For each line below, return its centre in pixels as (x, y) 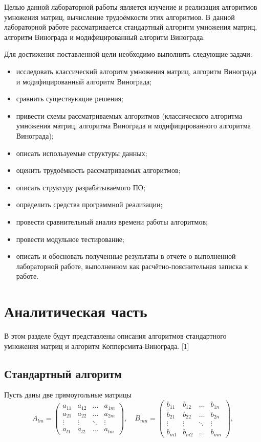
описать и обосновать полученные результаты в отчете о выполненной (126, 256)
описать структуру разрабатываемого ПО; (81, 187)
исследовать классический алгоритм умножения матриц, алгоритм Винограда (136, 71)
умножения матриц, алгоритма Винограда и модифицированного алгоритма (133, 126)
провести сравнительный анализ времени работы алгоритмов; (112, 221)
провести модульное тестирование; (70, 239)
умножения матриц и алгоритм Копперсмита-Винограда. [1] (97, 346)
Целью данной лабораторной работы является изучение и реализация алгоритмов (131, 7)
